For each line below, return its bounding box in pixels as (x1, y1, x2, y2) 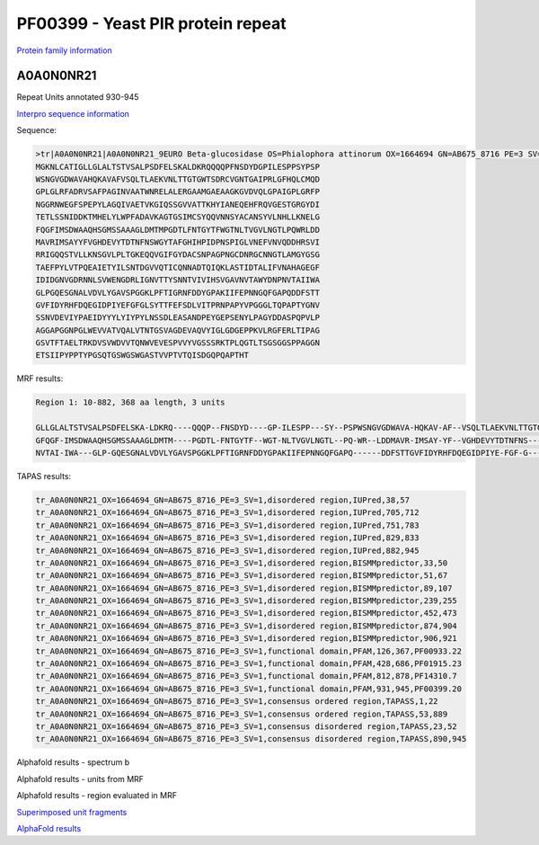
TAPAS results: (16, 470, 72, 481)
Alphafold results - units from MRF (16, 773, 144, 784)
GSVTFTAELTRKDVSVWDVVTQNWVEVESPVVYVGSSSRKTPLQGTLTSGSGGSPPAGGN (35, 338, 321, 348)
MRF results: (16, 373, 64, 384)
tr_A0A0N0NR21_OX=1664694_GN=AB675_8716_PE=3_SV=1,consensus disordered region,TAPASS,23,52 (35, 722, 457, 732)
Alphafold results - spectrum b (16, 757, 130, 768)
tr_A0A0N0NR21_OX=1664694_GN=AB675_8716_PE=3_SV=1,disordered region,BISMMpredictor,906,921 (35, 634, 457, 644)
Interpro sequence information (16, 108, 130, 119)
